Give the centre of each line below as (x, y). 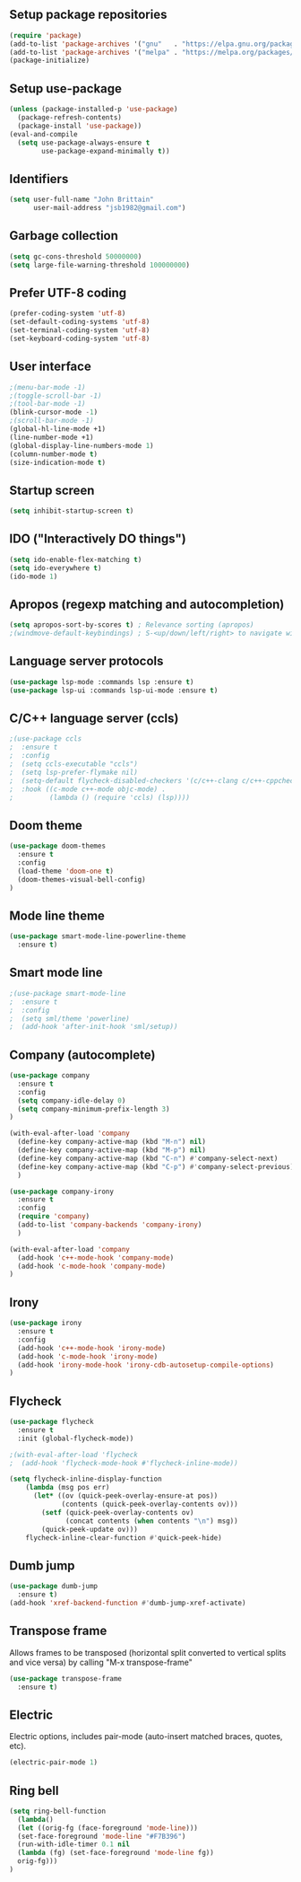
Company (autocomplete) (82, 1055)
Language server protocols (86, 661)
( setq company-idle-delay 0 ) (72, 1100)
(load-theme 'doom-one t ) (66, 871)
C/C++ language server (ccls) (94, 719)
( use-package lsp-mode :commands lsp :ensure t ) (102, 682)
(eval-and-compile (43, 134)
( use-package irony (46, 1324)
